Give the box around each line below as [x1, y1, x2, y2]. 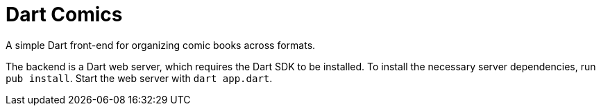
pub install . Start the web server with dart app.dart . [6, 72, 273, 84]
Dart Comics [6, 3, 123, 26]
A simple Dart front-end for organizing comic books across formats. [6, 39, 316, 51]
